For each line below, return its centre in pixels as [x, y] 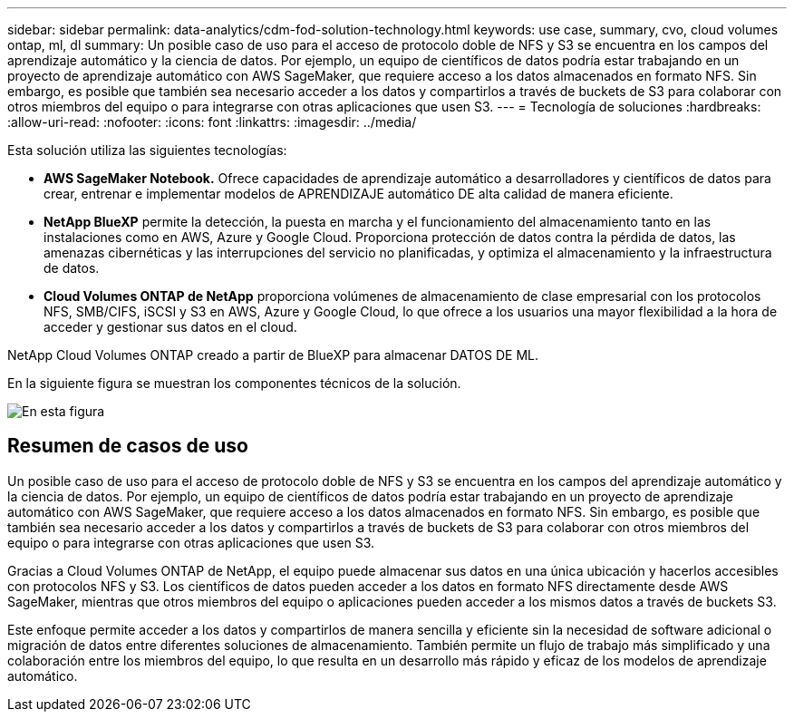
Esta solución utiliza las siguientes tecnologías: [147, 150]
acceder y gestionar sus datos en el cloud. [170, 327]
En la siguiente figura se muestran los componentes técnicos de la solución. [234, 383]
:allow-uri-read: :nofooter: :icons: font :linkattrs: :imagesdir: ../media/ [212, 122]
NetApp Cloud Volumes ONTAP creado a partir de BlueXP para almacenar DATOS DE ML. [273, 355]
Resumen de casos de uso [128, 446]
